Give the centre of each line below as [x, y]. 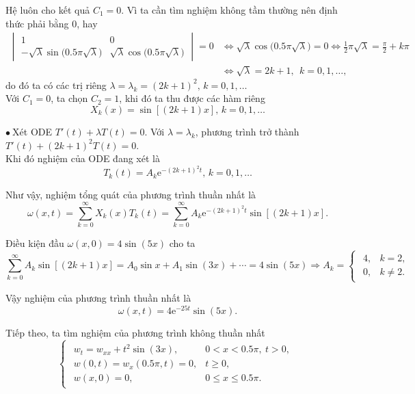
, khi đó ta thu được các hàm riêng [192, 98]
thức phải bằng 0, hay [52, 23]
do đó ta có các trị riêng [56, 84]
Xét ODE [32, 131]
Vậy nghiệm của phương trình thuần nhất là [98, 298]
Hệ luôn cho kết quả [48, 10]
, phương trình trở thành [247, 131]
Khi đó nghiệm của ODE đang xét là [83, 158]
